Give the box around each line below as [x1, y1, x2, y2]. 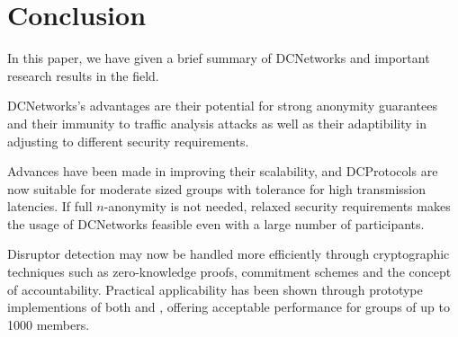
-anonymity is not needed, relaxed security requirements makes [103, 197, 451, 216]
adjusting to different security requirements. [7, 131, 249, 150]
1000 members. [7, 315, 90, 333]
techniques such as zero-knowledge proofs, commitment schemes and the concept [7, 262, 452, 281]
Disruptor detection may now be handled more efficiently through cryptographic [7, 244, 450, 263]
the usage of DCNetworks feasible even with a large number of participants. [7, 214, 425, 233]
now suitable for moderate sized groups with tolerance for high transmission [7, 179, 427, 198]
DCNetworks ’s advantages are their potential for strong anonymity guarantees [7, 96, 437, 115]
